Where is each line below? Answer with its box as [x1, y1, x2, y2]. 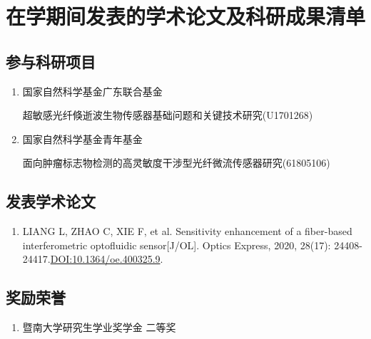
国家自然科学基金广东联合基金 [22, 83, 163, 98]
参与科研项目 [6, 50, 96, 72]
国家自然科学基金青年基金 [22, 131, 143, 146]
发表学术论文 [6, 190, 96, 212]
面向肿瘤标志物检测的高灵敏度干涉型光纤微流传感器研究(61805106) [22, 155, 330, 170]
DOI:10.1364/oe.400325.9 [50, 251, 161, 266]
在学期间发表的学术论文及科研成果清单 [6, 1, 366, 31]
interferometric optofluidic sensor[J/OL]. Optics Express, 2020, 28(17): [22, 237, 331, 252]
